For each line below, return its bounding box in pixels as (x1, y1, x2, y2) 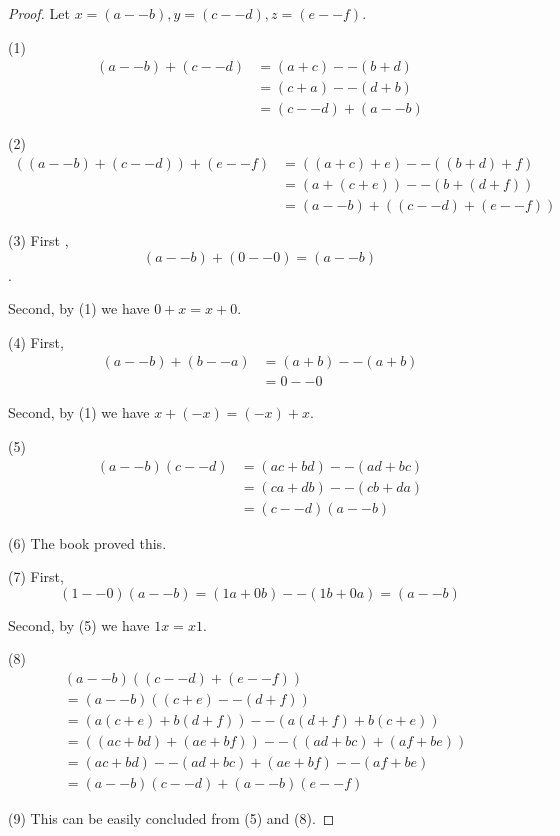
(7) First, (8, 566, 64, 587)
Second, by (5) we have (8, 614, 150, 635)
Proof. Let (8, 3, 70, 23)
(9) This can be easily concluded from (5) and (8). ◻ (8, 808, 335, 829)
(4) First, (8, 331, 64, 352)
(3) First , (8, 229, 69, 250)
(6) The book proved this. (8, 532, 167, 553)
